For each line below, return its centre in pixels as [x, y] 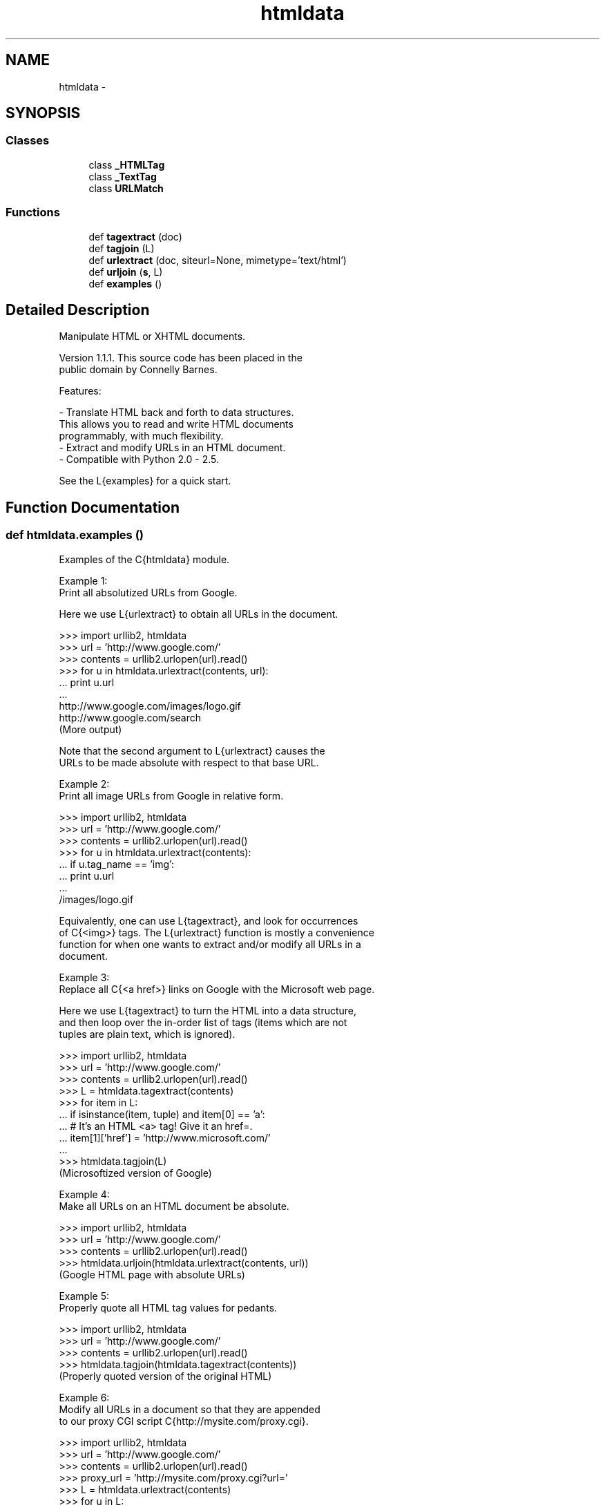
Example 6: [84, 1397]
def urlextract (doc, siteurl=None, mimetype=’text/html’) [218, 260]
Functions [33, 212]
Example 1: [83, 580]
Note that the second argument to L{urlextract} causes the [192, 750]
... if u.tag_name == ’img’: [116, 864]
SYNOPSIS [43, 113]
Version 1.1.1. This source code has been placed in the [181, 358]
